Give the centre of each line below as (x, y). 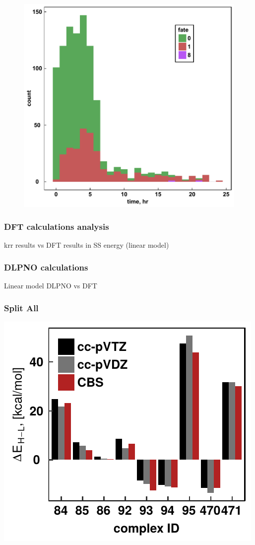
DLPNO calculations (46, 267)
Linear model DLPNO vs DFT (51, 286)
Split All (21, 307)
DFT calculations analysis (57, 226)
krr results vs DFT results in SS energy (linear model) (87, 245)
